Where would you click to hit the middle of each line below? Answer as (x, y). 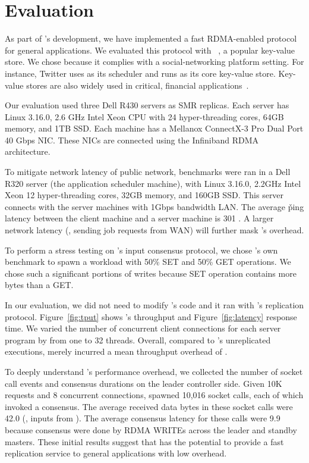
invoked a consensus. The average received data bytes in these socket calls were (149, 406)
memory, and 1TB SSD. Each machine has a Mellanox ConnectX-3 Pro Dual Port (154, 128)
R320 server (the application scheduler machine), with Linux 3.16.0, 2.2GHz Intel (153, 183)
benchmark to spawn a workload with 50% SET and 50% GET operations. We (148, 262)
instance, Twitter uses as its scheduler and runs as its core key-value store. (140, 73)
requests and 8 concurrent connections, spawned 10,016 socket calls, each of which (154, 395)
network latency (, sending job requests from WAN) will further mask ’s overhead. (154, 230)
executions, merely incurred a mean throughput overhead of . (116, 351)
